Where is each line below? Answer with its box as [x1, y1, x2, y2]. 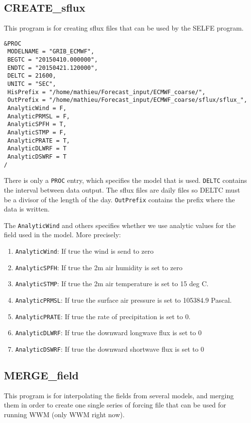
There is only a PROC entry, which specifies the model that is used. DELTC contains [4, 175, 247, 185]
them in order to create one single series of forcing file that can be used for [4, 400, 226, 410]
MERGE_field [4, 368, 79, 383]
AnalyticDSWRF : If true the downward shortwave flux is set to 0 [15, 343, 204, 354]
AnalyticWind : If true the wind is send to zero [15, 246, 154, 256]
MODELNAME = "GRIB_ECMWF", [7, 48, 95, 55]
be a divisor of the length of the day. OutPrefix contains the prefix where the [4, 194, 235, 204]
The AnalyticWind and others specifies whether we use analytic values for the [4, 220, 236, 230]
